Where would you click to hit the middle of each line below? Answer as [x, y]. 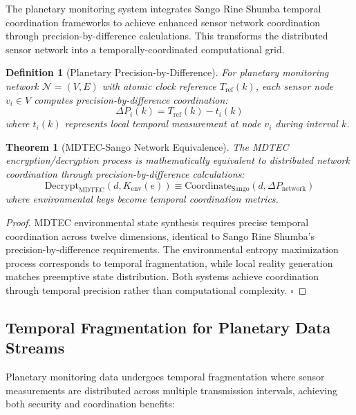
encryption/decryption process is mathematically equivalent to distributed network [178, 160]
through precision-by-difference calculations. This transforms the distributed [167, 36]
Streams [35, 348]
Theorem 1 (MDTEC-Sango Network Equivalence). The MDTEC [147, 146]
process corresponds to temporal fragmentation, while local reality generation [169, 262]
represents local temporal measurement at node [163, 123]
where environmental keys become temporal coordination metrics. [142, 199]
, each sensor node [294, 85]
